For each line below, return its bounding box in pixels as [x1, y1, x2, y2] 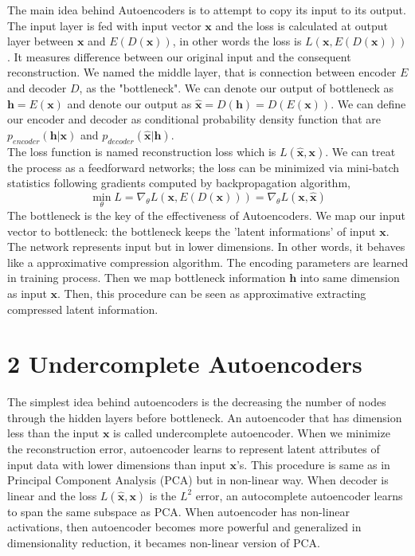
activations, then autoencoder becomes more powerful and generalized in [7, 519, 362, 535]
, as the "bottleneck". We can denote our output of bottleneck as [79, 79, 394, 96]
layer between [7, 33, 74, 49]
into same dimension [300, 269, 400, 286]
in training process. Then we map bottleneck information [7, 269, 286, 286]
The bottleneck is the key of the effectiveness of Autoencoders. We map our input [7, 206, 406, 223]
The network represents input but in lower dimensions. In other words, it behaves [7, 238, 405, 255]
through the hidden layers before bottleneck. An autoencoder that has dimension [7, 409, 402, 425]
